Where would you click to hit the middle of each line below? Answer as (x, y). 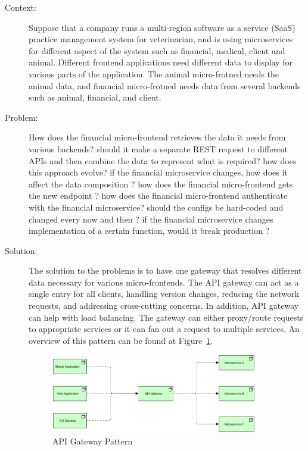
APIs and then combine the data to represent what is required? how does (163, 160)
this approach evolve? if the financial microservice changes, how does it (158, 172)
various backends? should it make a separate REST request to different (158, 148)
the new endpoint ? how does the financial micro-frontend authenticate (158, 195)
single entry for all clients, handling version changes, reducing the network (164, 294)
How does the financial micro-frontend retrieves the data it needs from (157, 137)
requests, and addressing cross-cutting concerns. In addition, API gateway (164, 306)
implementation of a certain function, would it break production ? (149, 231)
